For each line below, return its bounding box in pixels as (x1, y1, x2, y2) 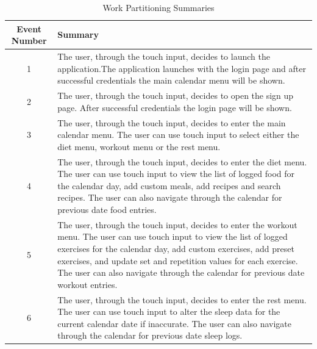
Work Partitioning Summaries (102, 1, 215, 13)
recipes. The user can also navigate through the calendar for (57, 191, 282, 204)
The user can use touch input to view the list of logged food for (57, 167, 295, 180)
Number (11, 34, 47, 47)
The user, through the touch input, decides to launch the (57, 50, 270, 63)
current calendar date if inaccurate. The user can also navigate (57, 317, 292, 329)
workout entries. (57, 278, 118, 290)
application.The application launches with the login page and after (57, 62, 306, 74)
